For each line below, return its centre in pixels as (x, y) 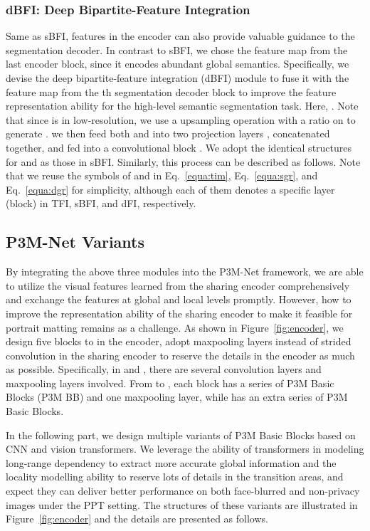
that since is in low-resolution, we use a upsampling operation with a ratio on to (181, 119)
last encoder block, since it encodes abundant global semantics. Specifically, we (178, 64)
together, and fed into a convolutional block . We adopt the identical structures (179, 147)
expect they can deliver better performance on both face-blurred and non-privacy (183, 491)
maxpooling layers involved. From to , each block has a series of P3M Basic (170, 383)
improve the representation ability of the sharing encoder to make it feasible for (179, 313)
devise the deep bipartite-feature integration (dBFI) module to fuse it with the (178, 78)
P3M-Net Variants (75, 242)
